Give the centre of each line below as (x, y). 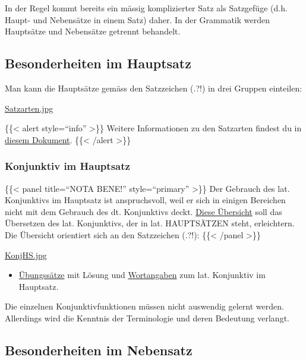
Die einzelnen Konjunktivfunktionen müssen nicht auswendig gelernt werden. (144, 306)
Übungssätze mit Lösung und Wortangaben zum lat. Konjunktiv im (142, 275)
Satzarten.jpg (29, 108)
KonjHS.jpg (26, 255)
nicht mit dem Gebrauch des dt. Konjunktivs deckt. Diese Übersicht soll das (143, 211)
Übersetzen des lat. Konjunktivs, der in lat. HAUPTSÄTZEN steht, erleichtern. (150, 223)
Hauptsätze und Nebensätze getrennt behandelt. (93, 31)
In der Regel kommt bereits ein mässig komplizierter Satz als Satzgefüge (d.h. (146, 8)
